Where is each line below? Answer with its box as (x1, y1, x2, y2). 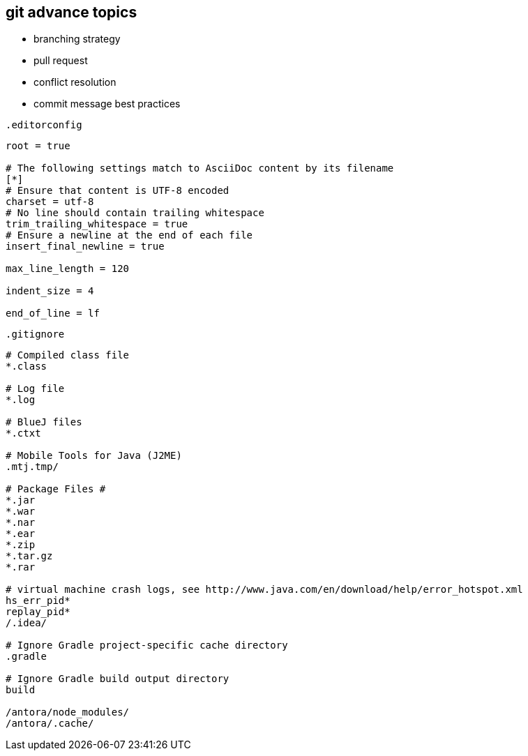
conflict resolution (33, 76, 116, 89)
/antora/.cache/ (6, 718, 94, 729)
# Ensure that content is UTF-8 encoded (6, 185, 229, 197)
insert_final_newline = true (6, 241, 165, 252)
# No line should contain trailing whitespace (6, 207, 264, 219)
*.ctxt (6, 428, 41, 439)
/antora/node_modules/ (6, 706, 130, 718)
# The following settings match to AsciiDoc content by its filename (6, 162, 394, 174)
